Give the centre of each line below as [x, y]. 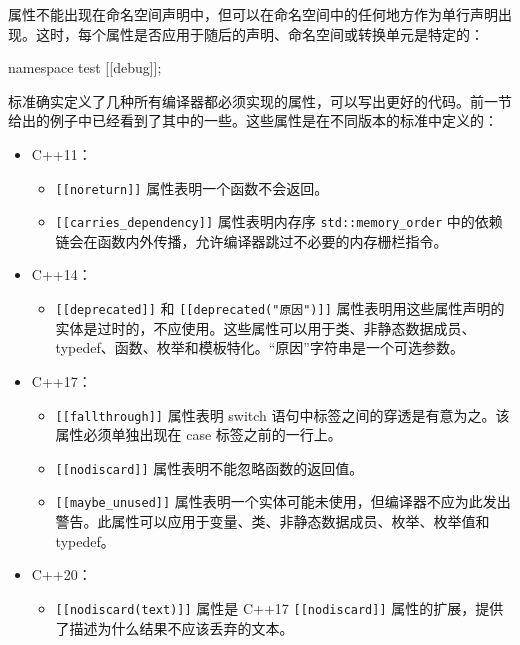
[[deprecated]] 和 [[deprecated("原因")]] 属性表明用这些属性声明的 [280, 308]
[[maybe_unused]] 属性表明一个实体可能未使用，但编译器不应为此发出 [283, 501]
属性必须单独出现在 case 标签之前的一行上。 [198, 434]
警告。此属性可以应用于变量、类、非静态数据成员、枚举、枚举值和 [272, 521]
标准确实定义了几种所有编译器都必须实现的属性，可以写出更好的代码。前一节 [260, 100]
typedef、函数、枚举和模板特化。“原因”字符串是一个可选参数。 [259, 347]
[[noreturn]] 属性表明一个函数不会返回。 [192, 187]
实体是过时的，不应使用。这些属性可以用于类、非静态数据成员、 [265, 327]
